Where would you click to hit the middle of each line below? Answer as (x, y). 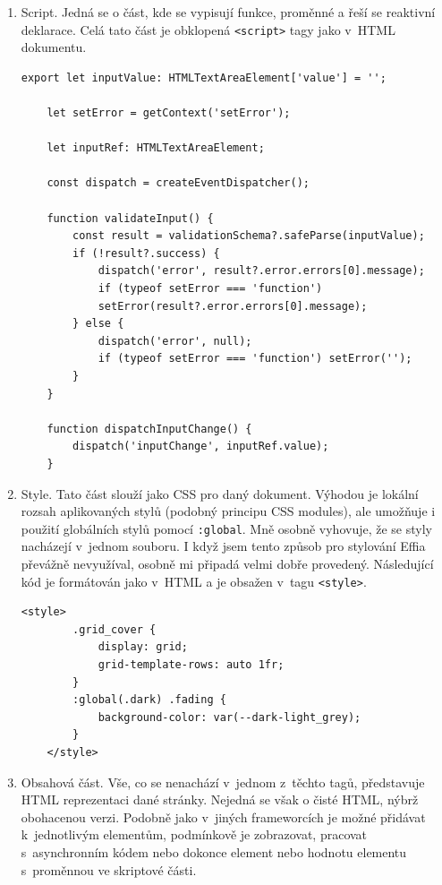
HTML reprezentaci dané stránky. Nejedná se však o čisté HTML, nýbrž (220, 799)
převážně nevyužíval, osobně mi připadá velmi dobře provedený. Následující (227, 563)
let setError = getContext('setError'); (169, 113)
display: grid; (143, 647)
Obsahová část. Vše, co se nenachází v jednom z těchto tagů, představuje (223, 782)
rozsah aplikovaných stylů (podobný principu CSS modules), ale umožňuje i (228, 511)
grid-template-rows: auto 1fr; (191, 664)
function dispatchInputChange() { (149, 429)
